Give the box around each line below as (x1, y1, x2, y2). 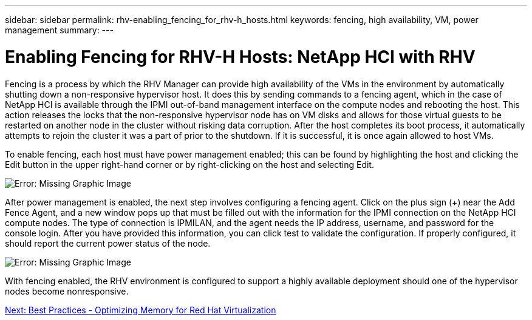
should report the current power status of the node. (5, 238, 211, 248)
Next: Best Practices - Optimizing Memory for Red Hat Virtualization (5, 304, 276, 315)
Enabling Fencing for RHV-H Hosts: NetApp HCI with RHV (5, 46, 476, 67)
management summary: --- (5, 25, 114, 35)
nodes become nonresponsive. (5, 285, 129, 296)
